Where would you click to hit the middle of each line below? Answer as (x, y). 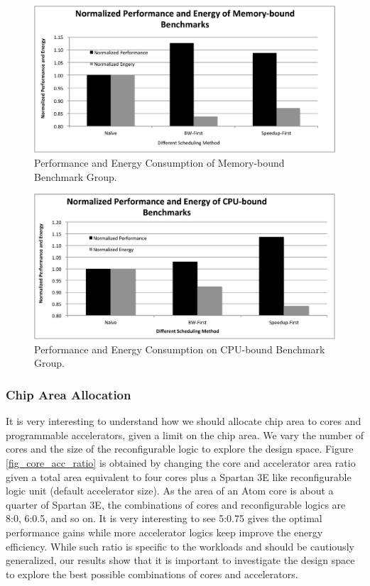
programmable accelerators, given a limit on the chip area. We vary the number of (185, 435)
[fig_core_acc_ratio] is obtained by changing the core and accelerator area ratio (181, 462)
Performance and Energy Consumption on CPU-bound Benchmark (180, 349)
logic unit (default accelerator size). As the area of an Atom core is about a (170, 491)
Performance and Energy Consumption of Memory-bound (159, 163)
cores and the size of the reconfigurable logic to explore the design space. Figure (180, 449)
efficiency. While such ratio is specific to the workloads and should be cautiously (180, 546)
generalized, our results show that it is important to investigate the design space (180, 560)
